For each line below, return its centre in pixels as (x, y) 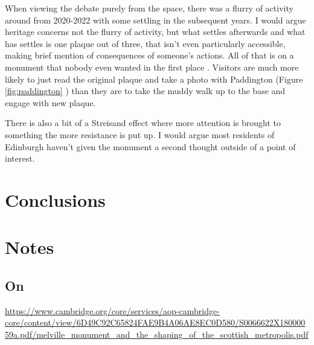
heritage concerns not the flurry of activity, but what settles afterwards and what (155, 32)
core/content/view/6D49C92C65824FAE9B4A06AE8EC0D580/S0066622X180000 (155, 322)
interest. (20, 158)
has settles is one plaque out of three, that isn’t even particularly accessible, (145, 43)
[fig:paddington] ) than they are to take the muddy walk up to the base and (145, 91)
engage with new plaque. (50, 102)
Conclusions (55, 199)
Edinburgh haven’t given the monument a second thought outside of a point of (150, 146)
